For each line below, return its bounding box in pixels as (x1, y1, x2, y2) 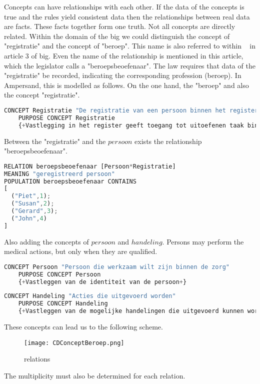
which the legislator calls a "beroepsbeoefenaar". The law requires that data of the (4, 60, 255, 70)
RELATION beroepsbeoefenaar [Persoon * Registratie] (4, 162, 176, 170)
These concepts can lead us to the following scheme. (4, 321, 163, 332)
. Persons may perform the (162, 236, 244, 246)
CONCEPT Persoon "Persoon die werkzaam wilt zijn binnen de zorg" (4, 263, 230, 270)
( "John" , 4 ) (11, 214, 47, 222)
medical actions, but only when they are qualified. (4, 246, 157, 256)
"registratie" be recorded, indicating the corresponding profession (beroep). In (4, 70, 241, 80)
